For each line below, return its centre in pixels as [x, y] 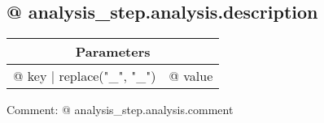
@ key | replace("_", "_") [85, 76]
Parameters [113, 52]
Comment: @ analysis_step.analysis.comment [120, 110]
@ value [191, 76]
